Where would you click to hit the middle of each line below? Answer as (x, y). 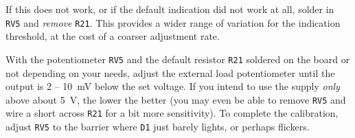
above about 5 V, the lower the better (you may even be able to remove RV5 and (176, 99)
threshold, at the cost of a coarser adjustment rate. (113, 36)
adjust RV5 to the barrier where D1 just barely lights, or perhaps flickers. (158, 126)
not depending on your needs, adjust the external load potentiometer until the (170, 72)
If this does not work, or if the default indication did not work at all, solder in (170, 9)
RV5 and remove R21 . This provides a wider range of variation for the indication (173, 22)
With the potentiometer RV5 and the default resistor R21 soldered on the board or (178, 59)
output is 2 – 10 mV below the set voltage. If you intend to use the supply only (173, 86)
